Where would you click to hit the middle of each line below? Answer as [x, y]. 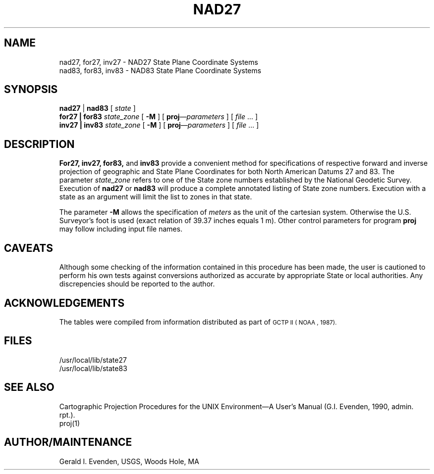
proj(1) [70, 423]
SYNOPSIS [31, 90]
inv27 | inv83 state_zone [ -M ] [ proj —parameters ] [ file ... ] [159, 125]
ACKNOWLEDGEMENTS [64, 303]
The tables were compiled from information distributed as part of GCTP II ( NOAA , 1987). [198, 322]
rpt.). [67, 415]
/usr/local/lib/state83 [93, 368]
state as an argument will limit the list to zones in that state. [156, 197]
